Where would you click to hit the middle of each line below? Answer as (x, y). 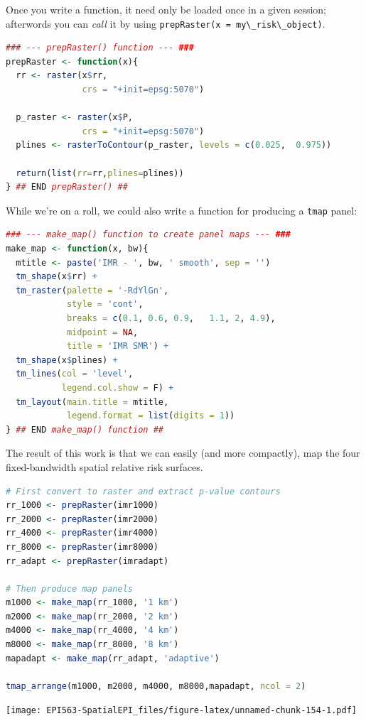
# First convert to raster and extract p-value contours (143, 491)
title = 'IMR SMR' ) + (118, 346)
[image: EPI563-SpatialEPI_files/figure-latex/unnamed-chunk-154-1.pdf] (181, 711)
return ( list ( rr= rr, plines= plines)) (100, 173)
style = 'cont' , (105, 304)
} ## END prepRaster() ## (67, 187)
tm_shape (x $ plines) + (67, 360)
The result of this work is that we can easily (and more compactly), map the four (183, 453)
